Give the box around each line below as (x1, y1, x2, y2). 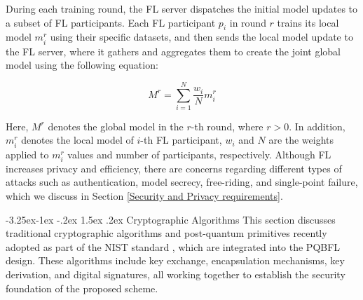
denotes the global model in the (48, 118, 184, 133)
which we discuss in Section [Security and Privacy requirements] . (6, 188, 283, 203)
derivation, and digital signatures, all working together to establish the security (6, 266, 345, 281)
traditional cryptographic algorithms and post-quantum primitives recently (6, 226, 327, 240)
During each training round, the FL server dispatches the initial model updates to (6, 1, 358, 15)
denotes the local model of (21, 132, 134, 147)
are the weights (268, 132, 334, 147)
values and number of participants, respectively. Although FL (67, 146, 331, 161)
